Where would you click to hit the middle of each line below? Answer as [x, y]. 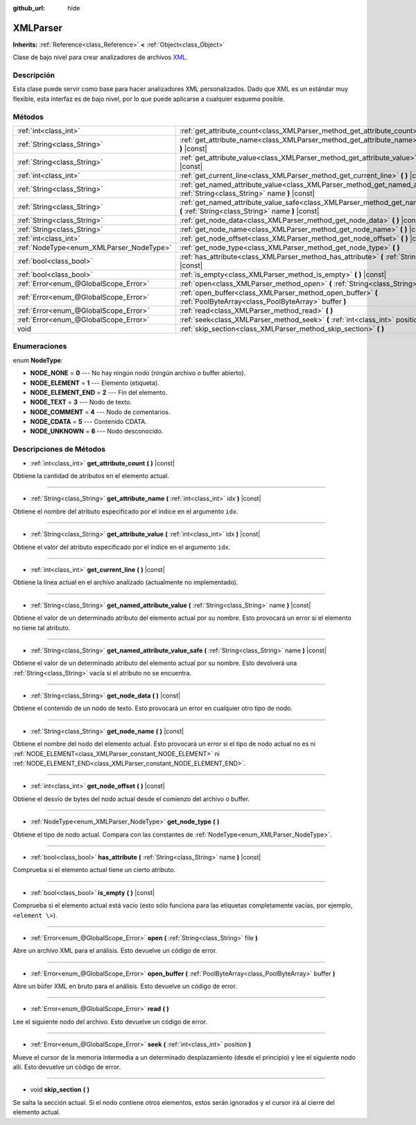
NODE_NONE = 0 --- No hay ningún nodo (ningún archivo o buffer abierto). [138, 373]
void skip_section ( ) [60, 1090]
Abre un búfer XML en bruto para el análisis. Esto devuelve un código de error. [125, 986]
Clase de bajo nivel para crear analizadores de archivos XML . [101, 57]
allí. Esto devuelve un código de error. [67, 1067]
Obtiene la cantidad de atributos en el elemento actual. [91, 475]
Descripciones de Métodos [59, 450]
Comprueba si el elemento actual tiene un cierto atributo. [94, 870]
